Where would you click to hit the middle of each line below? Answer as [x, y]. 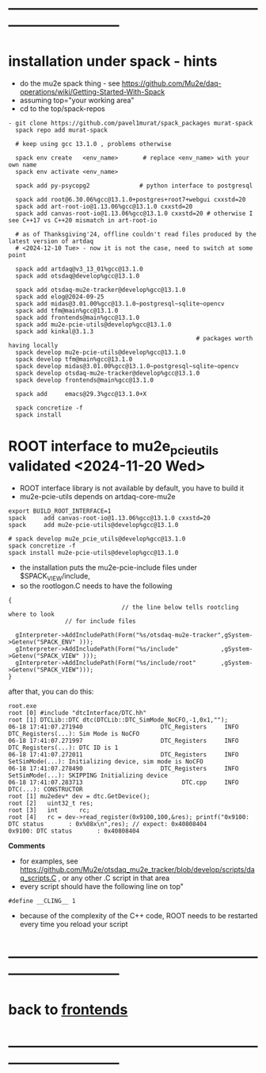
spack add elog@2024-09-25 [60, 297]
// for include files [100, 621]
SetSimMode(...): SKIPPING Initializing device [88, 776]
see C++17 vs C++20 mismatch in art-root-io [83, 221]
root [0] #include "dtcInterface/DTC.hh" [78, 713]
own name [23, 165]
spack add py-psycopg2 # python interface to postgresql [134, 186]
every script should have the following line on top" [102, 886]
